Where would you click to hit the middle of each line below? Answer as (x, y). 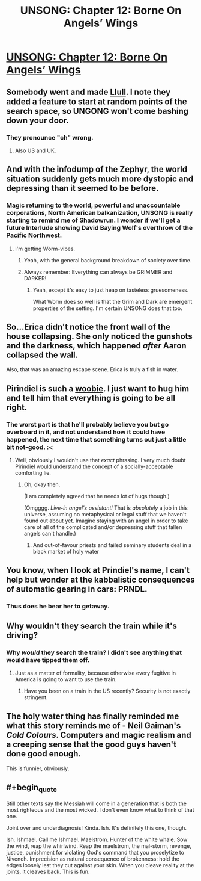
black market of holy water (66, 552)
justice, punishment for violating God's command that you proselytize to (95, 852)
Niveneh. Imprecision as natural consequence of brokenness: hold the (93, 859)
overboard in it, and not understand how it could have (86, 432)
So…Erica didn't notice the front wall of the (88, 326)
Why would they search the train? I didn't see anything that (94, 652)
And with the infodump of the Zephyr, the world (97, 169)
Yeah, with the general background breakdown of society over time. (108, 260)
